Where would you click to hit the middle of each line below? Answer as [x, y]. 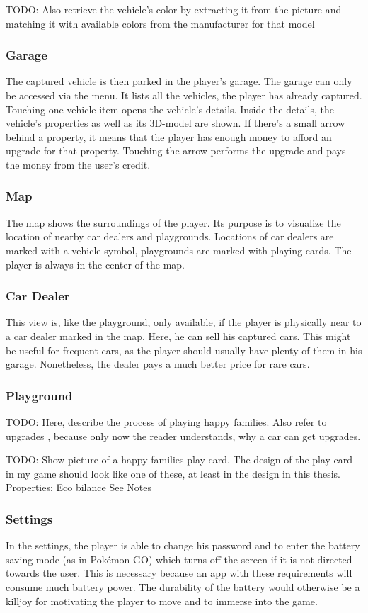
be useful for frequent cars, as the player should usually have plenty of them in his [184, 350]
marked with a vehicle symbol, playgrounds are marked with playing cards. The [179, 250]
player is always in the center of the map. [95, 264]
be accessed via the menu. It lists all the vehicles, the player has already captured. [184, 95]
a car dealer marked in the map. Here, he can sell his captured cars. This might [178, 336]
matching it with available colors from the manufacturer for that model [160, 23]
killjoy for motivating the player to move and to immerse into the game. [162, 601]
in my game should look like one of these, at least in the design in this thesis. [173, 473]
